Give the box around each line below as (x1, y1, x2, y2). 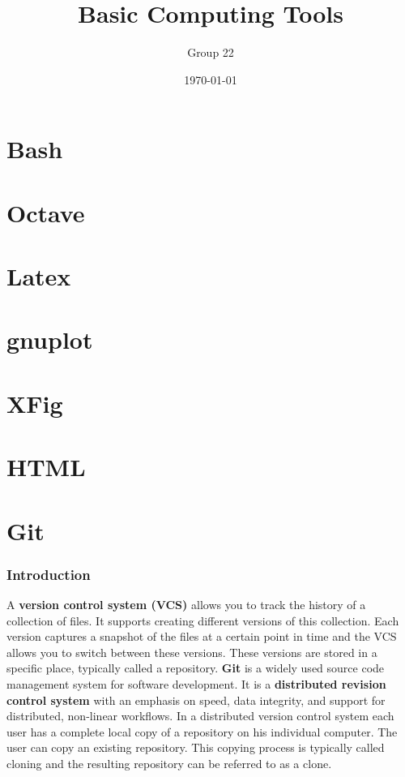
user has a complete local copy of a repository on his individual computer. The (6, 723, 398, 740)
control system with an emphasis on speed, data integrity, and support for (6, 691, 386, 708)
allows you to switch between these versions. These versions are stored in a (6, 643, 377, 660)
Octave (6, 195, 85, 229)
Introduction (6, 564, 91, 584)
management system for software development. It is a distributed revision (6, 675, 386, 692)
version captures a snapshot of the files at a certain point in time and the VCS (6, 628, 397, 645)
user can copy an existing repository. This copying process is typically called (6, 739, 385, 756)
